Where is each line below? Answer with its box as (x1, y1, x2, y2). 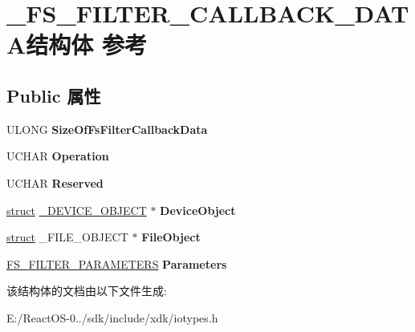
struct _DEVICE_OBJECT (6, 201, 147, 218)
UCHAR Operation (6, 148, 109, 164)
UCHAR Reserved (6, 174, 104, 191)
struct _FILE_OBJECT (6, 229, 128, 245)
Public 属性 (6, 83, 101, 107)
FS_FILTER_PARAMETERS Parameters (6, 255, 227, 272)
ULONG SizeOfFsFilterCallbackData (6, 120, 208, 137)
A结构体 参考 (6, 28, 148, 61)
